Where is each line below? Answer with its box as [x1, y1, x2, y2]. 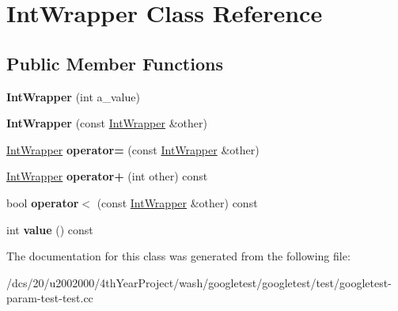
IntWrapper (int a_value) [6, 88, 140, 104]
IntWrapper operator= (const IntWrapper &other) [6, 141, 260, 157]
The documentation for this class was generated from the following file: [6, 248, 351, 264]
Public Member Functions [6, 51, 223, 75]
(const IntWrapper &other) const [97, 194, 258, 210]
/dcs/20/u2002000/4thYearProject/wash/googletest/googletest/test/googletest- [6, 274, 392, 290]
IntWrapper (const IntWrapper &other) [6, 115, 207, 131]
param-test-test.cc [6, 290, 93, 306]
